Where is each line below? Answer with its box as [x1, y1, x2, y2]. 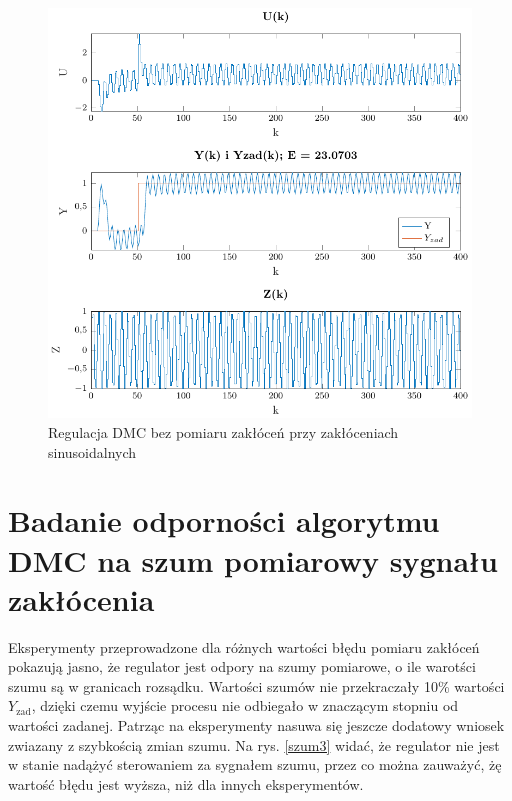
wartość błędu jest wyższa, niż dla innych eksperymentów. [8, 773, 364, 794]
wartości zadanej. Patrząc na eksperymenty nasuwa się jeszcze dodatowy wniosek [8, 715, 505, 736]
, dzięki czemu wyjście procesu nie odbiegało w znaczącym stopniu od [31, 695, 459, 716]
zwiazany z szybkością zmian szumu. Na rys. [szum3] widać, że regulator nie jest [8, 734, 500, 755]
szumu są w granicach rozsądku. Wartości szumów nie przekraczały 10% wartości [8, 675, 505, 696]
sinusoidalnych [48, 441, 137, 462]
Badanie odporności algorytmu [8, 500, 440, 541]
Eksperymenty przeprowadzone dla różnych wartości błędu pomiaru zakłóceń [8, 636, 480, 657]
